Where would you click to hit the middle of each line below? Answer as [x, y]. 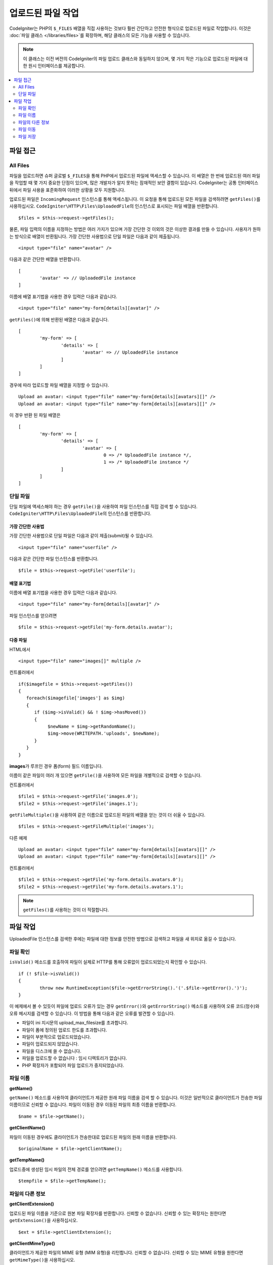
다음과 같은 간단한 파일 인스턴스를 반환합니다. [54, 559]
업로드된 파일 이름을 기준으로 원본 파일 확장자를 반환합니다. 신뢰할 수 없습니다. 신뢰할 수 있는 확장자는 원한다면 [118, 1213]
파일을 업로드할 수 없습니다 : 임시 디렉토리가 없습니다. [75, 1058]
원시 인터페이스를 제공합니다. [57, 66]
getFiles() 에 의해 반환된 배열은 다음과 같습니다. [59, 319]
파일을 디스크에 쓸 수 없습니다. [52, 1051]
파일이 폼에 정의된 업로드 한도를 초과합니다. [64, 1030]
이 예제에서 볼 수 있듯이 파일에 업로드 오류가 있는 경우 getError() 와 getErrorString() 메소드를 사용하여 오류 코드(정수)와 [134, 1006]
